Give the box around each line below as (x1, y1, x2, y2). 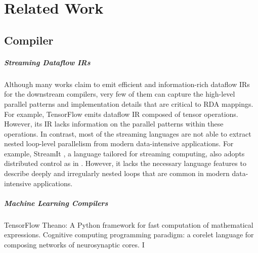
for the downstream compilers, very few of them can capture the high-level (4, 89, 235, 99)
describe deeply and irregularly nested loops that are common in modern (4, 168, 230, 179)
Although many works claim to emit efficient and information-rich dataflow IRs (4, 78, 250, 89)
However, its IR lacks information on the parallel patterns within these (4, 118, 224, 129)
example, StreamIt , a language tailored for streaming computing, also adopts (4, 148, 245, 158)
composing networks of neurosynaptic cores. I (4, 239, 145, 249)
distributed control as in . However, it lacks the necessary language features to (4, 158, 246, 168)
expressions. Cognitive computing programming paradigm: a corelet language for (4, 229, 254, 240)
